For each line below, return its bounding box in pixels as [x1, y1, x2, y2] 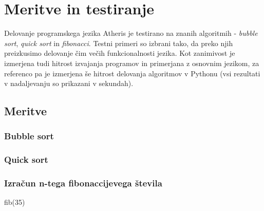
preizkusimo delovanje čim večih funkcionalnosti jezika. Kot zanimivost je [4, 48, 235, 58]
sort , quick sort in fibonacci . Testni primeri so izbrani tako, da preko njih [4, 37, 233, 48]
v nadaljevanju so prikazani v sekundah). [4, 78, 134, 89]
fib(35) [4, 197, 25, 207]
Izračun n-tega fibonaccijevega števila [4, 177, 162, 189]
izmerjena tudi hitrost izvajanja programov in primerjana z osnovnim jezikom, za [4, 57, 259, 68]
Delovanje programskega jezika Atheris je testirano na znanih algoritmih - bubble [4, 28, 258, 38]
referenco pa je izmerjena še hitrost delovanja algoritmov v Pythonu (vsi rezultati [4, 68, 260, 78]
